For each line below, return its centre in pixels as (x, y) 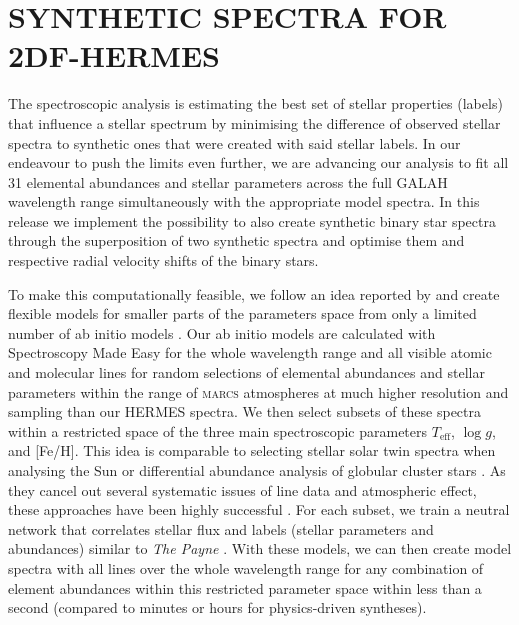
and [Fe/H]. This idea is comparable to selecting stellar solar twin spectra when (252, 450)
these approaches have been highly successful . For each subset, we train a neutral (259, 509)
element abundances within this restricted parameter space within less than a (245, 587)
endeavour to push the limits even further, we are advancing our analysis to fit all (258, 162)
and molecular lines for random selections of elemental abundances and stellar (246, 372)
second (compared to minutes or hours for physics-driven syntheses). (217, 607)
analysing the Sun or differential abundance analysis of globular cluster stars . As (257, 470)
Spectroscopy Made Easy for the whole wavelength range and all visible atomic (250, 352)
